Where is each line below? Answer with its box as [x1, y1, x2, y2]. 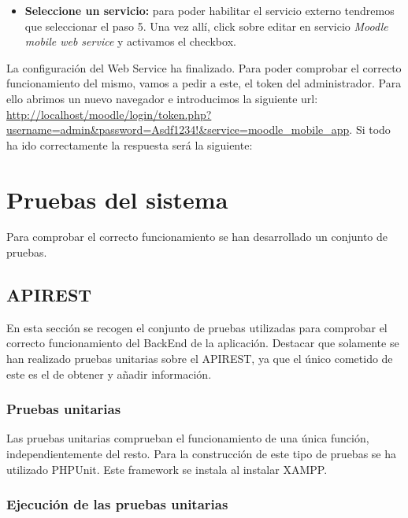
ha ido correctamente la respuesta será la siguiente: [6, 136, 253, 153]
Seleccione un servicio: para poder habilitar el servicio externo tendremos [24, 2, 395, 18]
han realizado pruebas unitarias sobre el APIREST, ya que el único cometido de [6, 350, 393, 367]
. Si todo [349, 121, 391, 138]
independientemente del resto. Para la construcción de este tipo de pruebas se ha [6, 446, 396, 462]
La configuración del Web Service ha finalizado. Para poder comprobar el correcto [6, 59, 402, 76]
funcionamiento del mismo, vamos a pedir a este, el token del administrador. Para [6, 75, 402, 91]
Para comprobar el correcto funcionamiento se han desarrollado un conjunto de [6, 228, 388, 245]
